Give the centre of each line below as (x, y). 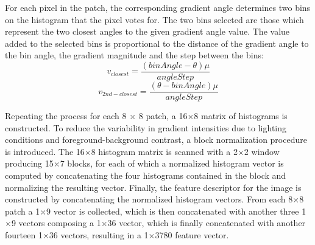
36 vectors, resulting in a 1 (99, 235)
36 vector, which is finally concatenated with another (207, 223)
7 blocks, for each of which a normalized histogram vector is (172, 163)
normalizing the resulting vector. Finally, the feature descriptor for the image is (153, 187)
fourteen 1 (24, 235)
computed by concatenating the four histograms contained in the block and (146, 175)
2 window (262, 151)
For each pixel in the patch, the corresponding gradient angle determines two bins (158, 7)
